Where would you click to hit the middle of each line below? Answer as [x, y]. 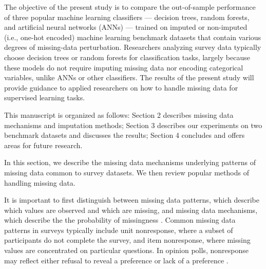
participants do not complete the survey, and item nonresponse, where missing [127, 240]
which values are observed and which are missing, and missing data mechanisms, [131, 210]
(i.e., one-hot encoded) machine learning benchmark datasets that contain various [133, 37]
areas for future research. [43, 145]
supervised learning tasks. [45, 97]
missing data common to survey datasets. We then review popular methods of [127, 172]
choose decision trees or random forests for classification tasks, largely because [127, 57]
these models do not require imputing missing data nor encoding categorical [124, 67]
